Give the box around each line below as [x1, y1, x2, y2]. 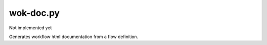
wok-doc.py [9, 7, 60, 18]
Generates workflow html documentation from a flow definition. [9, 34, 138, 40]
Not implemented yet [9, 25, 52, 31]
